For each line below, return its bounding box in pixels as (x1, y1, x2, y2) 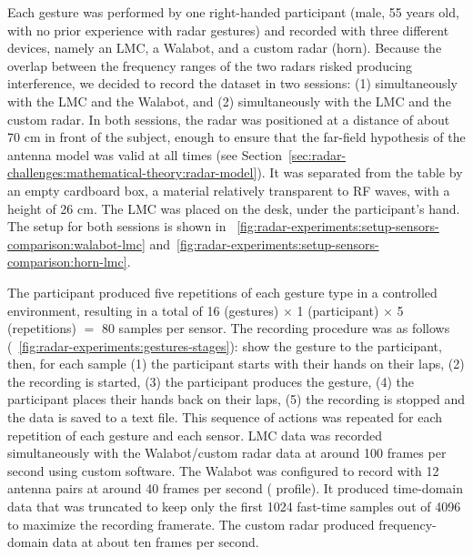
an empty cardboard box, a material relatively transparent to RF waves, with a (7, 180, 450, 199)
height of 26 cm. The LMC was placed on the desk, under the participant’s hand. (7, 198, 460, 218)
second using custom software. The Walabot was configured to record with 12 (7, 461, 439, 480)
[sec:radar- (287, 145, 347, 164)
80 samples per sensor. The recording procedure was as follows (101, 319, 450, 338)
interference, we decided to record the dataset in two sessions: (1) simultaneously (7, 74, 458, 93)
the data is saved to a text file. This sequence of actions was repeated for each (7, 408, 443, 427)
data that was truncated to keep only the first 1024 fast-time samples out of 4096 (7, 497, 461, 516)
